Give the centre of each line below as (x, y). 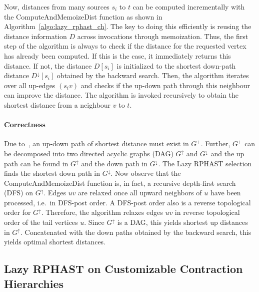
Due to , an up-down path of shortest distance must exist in (96, 143)
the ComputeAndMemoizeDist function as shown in (83, 16)
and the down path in (114, 163)
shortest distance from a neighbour (57, 104)
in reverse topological (207, 212)
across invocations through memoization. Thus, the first (163, 36)
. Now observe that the (146, 173)
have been (225, 193)
